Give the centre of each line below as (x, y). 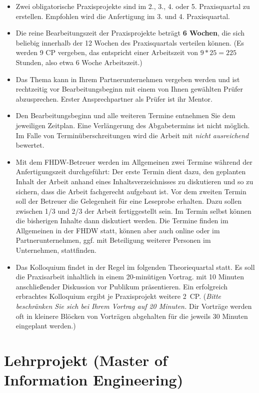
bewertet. (30, 145)
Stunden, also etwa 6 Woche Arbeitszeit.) (79, 62)
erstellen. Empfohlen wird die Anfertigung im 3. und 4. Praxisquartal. (123, 16)
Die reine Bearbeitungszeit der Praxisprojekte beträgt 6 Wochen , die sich (130, 33)
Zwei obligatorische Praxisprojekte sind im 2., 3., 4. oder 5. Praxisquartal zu (133, 6)
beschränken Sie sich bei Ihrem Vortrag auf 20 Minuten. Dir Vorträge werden (134, 306)
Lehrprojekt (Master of (86, 360)
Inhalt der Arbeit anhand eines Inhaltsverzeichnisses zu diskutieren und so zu (134, 181)
